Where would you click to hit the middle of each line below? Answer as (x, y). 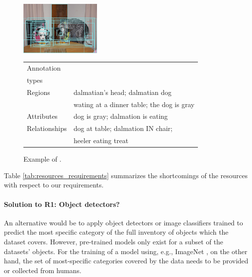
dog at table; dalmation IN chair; (123, 128)
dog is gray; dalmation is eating (121, 116)
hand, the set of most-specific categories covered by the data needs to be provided (126, 261)
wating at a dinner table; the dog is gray (134, 104)
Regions (39, 92)
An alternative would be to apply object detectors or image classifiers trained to (124, 222)
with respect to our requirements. (54, 185)
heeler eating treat (101, 140)
